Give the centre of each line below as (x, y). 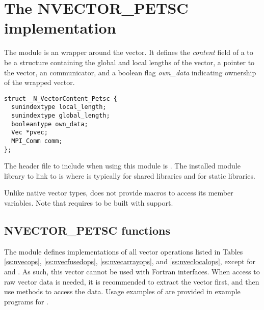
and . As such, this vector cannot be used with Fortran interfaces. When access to (132, 272)
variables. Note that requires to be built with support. (89, 203)
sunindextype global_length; (61, 116)
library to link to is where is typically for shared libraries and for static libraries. (130, 175)
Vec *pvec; (30, 133)
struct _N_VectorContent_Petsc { (61, 98)
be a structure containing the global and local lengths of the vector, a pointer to (129, 62)
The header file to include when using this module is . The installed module (122, 166)
